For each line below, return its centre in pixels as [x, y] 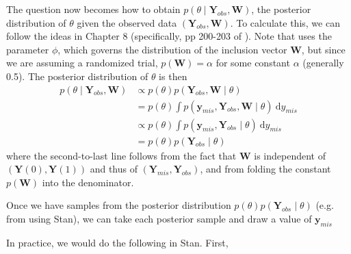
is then [173, 76]
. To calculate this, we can [285, 22]
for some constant [253, 63]
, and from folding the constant [265, 169]
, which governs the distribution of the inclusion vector [172, 49]
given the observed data [127, 22]
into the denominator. [88, 182]
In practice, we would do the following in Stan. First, [117, 242]
